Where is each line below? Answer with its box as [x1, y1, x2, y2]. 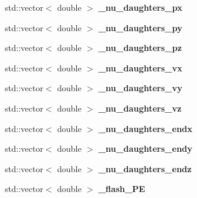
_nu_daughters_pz [98, 41, 182, 54]
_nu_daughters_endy [98, 142, 193, 155]
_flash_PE [98, 182, 145, 195]
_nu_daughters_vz [98, 101, 182, 114]
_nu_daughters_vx [98, 61, 183, 74]
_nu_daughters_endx [98, 122, 193, 134]
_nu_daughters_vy [98, 82, 183, 94]
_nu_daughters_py [98, 21, 183, 34]
